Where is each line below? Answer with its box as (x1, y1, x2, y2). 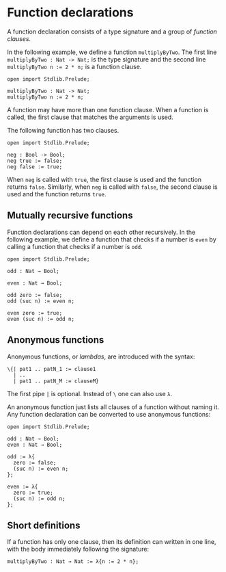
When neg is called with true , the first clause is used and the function (7, 175, 202, 183)
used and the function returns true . (7, 190, 107, 198)
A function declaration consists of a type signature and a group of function (7, 27, 217, 36)
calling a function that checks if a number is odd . (7, 242, 143, 250)
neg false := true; (7, 163, 63, 170)
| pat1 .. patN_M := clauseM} (13, 378, 99, 385)
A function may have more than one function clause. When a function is (7, 105, 209, 114)
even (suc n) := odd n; (7, 315, 75, 322)
